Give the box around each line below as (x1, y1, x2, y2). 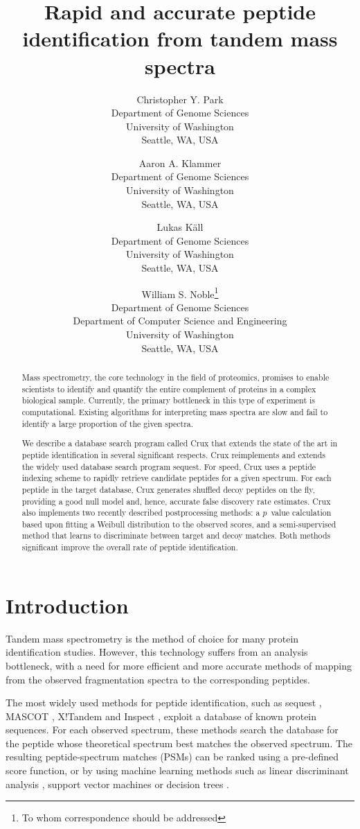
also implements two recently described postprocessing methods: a (21, 507, 260, 518)
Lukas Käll (156, 220, 204, 234)
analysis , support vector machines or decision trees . (6, 776, 229, 791)
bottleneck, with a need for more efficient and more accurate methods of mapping (6, 658, 352, 672)
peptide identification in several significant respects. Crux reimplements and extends (21, 448, 325, 460)
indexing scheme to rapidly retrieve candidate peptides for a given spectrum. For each (21, 472, 332, 484)
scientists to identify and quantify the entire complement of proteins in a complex (21, 383, 316, 394)
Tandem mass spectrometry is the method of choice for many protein (6, 631, 299, 645)
